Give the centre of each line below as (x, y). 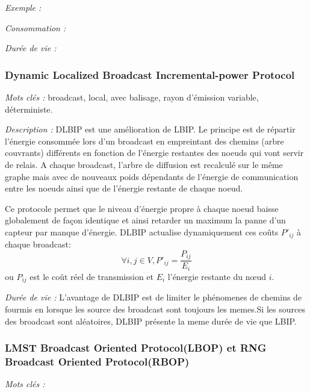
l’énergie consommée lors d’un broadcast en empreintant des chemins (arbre (144, 141)
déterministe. (29, 109)
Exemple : (23, 7)
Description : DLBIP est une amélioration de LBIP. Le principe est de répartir (150, 129)
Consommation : (36, 27)
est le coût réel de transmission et (92, 276)
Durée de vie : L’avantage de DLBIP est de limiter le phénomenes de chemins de (153, 297)
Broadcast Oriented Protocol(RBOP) (97, 361)
